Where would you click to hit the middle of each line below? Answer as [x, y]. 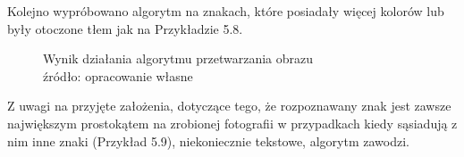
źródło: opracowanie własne [118, 75]
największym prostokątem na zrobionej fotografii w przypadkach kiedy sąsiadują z [232, 123]
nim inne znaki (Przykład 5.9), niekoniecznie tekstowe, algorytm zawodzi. [208, 140]
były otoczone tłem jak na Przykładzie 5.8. [125, 28]
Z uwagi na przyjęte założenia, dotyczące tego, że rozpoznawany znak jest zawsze [229, 106]
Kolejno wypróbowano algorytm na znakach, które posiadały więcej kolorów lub [226, 11]
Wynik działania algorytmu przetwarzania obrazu [178, 58]
